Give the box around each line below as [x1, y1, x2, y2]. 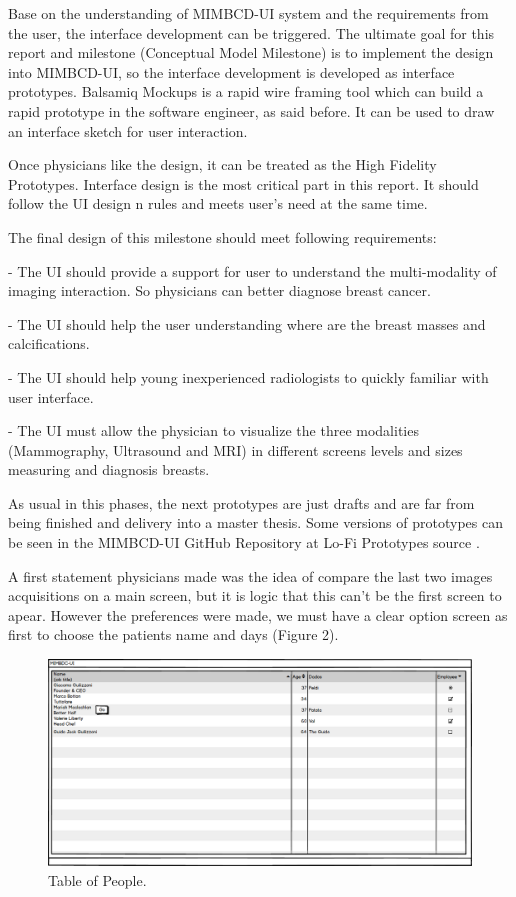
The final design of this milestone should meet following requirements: [8, 226, 437, 247]
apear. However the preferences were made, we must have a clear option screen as [8, 604, 508, 625]
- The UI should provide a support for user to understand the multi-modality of [8, 260, 497, 281]
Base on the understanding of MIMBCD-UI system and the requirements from [8, 3, 489, 23]
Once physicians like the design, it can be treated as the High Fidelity [8, 154, 437, 175]
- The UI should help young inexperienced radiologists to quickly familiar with [8, 366, 489, 387]
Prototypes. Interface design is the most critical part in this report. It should [8, 173, 479, 194]
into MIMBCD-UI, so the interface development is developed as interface [8, 61, 455, 82]
